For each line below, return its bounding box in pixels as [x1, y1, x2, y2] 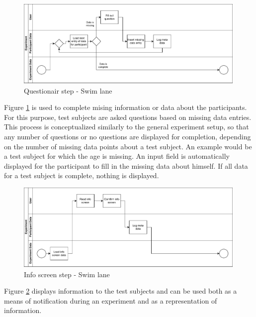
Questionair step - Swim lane [24, 85, 112, 96]
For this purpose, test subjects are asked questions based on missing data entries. [4, 111, 252, 122]
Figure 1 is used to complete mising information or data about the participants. [4, 102, 247, 112]
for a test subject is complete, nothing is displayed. [4, 170, 159, 181]
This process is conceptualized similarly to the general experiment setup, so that [4, 121, 249, 132]
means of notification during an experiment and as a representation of [4, 295, 217, 306]
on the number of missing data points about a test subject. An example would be [4, 141, 252, 151]
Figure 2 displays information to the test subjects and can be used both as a [4, 286, 237, 296]
